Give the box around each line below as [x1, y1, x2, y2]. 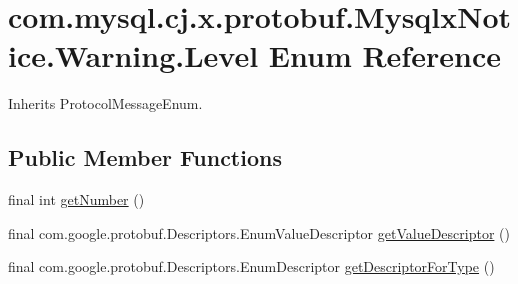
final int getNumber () [8, 189, 145, 210]
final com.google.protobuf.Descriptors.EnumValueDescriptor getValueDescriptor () [8, 222, 510, 243]
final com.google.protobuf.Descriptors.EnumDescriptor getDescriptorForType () [8, 256, 495, 277]
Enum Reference [268, 35, 501, 76]
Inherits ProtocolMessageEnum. [8, 93, 203, 114]
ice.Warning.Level [8, 35, 259, 76]
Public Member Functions [8, 142, 282, 173]
